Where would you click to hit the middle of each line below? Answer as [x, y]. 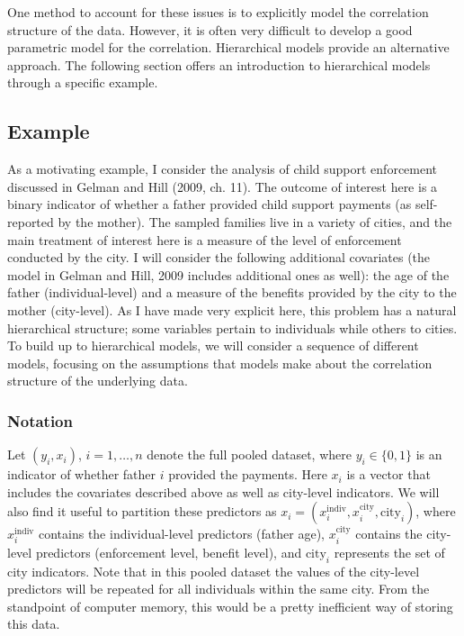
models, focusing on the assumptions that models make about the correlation [220, 363]
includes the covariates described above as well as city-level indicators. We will [223, 491]
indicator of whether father [82, 474]
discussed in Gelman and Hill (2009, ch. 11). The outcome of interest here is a [223, 186]
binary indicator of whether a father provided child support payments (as [210, 204]
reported [31, 221]
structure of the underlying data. [98, 381]
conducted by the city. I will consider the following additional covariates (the [219, 257]
